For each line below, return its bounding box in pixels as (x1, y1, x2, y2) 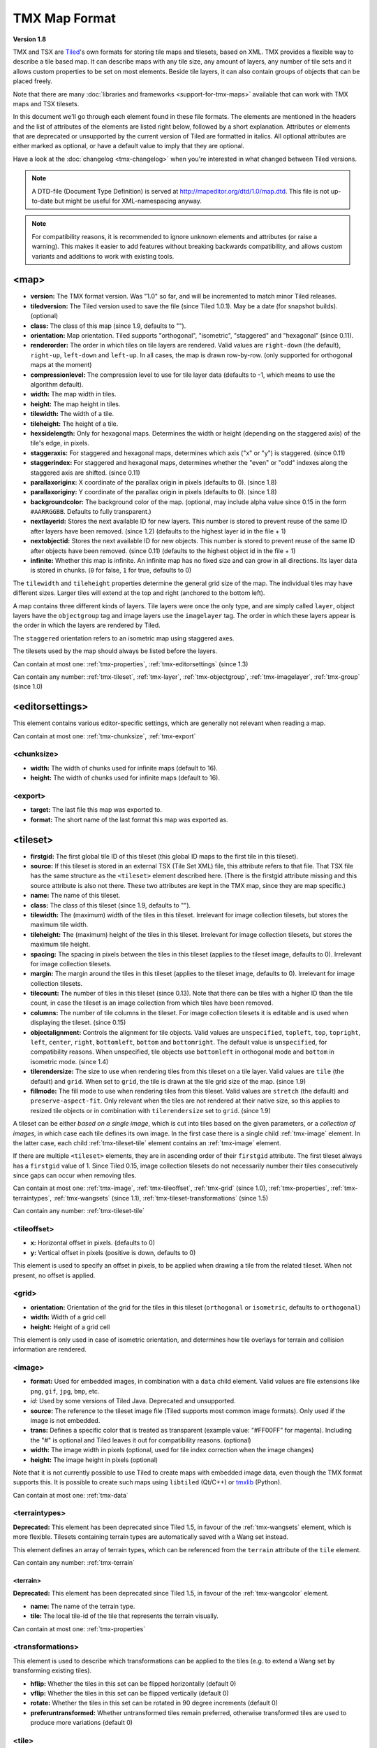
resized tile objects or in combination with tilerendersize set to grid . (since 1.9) (30, 1106, 272, 1115)
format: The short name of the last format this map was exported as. (30, 815, 228, 824)
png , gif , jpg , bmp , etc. (30, 1387, 100, 1395)
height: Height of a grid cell (30, 1322, 110, 1331)
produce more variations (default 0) (30, 1719, 133, 1727)
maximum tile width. (30, 920, 89, 929)
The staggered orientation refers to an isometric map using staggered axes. (13, 633, 235, 643)
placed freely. (13, 77, 52, 85)
